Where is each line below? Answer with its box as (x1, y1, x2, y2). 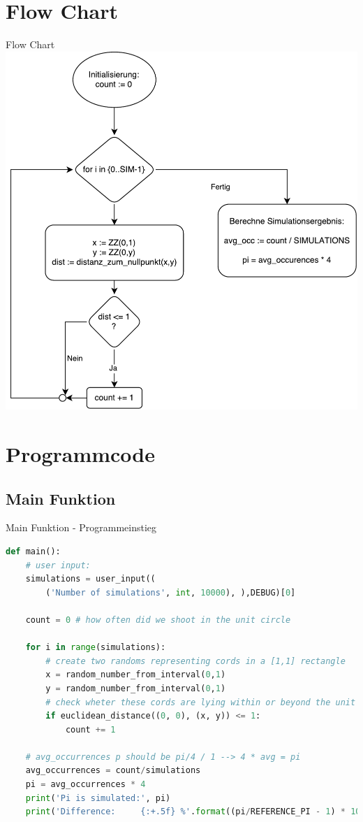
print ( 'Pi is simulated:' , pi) (25, 793, 171, 803)
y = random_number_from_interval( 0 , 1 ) (45, 683, 226, 693)
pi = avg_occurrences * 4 (25, 779, 146, 790)
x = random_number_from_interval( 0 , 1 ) (45, 670, 226, 680)
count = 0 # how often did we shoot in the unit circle (25, 614, 291, 625)
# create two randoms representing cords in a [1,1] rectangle (45, 656, 346, 666)
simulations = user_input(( (25, 574, 156, 584)
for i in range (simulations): (25, 642, 166, 653)
